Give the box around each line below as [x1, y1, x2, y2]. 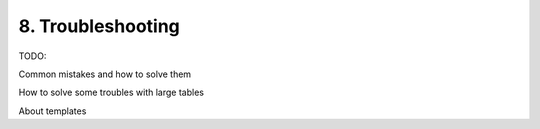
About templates [18, 105, 87, 117]
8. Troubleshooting [18, 15, 180, 37]
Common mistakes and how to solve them [18, 68, 192, 80]
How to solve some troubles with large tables [18, 86, 205, 99]
